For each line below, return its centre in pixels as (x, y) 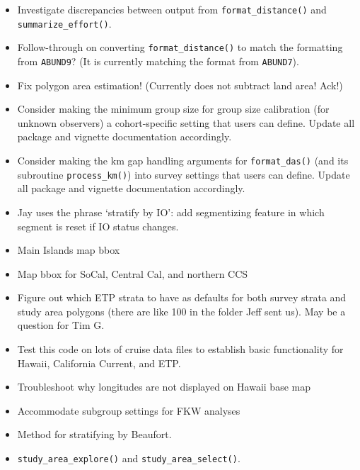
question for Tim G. (61, 325)
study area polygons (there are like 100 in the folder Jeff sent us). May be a (181, 311)
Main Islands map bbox (69, 250)
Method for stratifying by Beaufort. (94, 434)
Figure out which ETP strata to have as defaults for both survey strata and (182, 297)
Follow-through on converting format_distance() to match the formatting (180, 47)
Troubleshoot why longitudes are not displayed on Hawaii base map (164, 387)
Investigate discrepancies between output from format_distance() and (172, 9)
